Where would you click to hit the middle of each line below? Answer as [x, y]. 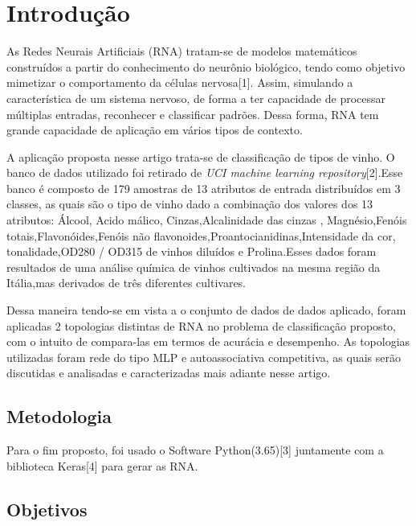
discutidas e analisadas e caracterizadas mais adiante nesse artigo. [169, 373]
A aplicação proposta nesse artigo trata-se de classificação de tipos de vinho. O [201, 156]
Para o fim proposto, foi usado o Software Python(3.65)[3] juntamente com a [195, 450]
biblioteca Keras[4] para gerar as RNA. [102, 465]
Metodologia [59, 416]
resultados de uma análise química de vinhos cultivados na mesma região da [194, 267]
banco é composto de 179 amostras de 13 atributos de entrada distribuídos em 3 [204, 188]
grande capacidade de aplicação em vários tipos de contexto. [155, 130]
